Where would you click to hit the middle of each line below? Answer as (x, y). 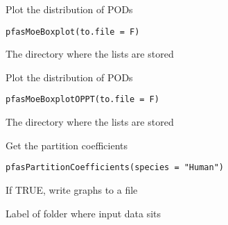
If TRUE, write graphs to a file (72, 189)
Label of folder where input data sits (84, 213)
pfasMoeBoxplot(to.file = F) (73, 32)
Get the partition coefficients (67, 145)
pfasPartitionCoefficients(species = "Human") (115, 168)
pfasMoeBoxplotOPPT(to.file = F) (82, 100)
